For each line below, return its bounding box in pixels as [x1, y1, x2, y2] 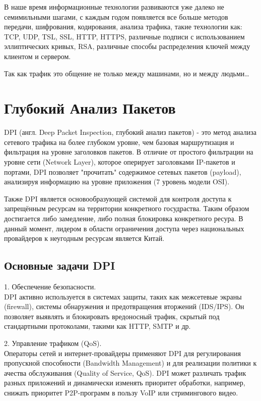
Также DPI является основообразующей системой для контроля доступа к [4, 193, 232, 204]
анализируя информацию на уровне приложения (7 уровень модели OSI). [4, 176, 230, 187]
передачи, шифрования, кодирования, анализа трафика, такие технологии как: [4, 21, 242, 32]
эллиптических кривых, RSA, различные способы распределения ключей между [4, 41, 250, 52]
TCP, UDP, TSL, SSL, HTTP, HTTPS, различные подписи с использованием [4, 31, 245, 41]
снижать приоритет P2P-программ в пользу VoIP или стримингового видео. [4, 387, 238, 397]
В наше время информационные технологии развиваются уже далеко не [4, 2, 224, 12]
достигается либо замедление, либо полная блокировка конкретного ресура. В [4, 213, 243, 224]
